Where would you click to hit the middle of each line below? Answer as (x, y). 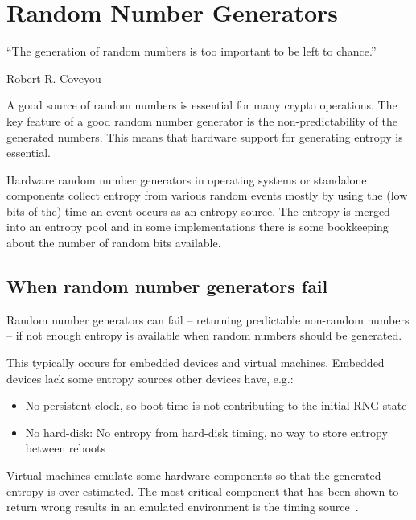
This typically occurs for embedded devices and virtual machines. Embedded (196, 363)
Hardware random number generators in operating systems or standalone (187, 179)
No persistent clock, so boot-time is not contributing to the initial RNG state (216, 405)
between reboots (66, 448)
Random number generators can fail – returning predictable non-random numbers (208, 319)
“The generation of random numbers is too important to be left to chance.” (192, 51)
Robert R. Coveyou (54, 78)
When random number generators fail (167, 286)
